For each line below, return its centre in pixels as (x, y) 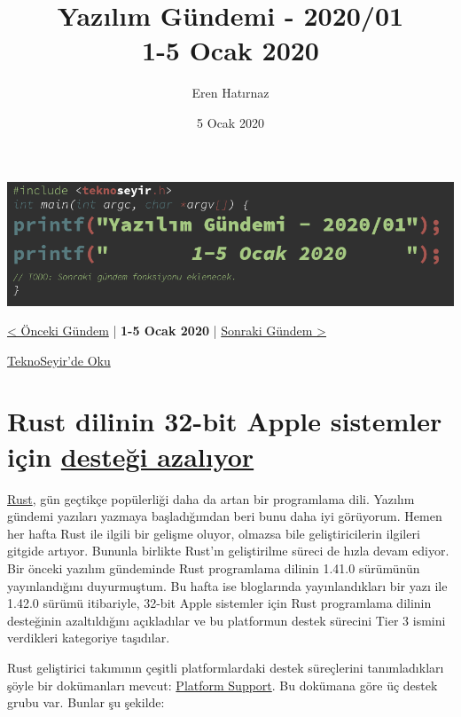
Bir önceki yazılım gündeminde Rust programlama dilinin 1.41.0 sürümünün (214, 567)
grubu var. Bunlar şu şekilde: (86, 702)
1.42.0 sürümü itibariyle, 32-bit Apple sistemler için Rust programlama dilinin (219, 603)
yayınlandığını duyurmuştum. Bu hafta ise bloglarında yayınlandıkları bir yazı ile (227, 585)
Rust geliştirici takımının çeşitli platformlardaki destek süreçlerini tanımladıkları (226, 667)
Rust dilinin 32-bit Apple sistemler (225, 421)
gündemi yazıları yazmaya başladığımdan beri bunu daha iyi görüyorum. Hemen (225, 516)
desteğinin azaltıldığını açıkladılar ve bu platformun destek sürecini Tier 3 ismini (227, 620)
